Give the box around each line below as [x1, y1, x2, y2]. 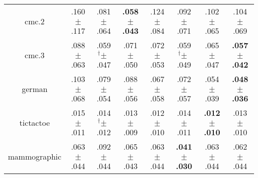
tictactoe [19, 116, 50, 128]
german [22, 83, 48, 94]
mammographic [8, 150, 62, 162]
